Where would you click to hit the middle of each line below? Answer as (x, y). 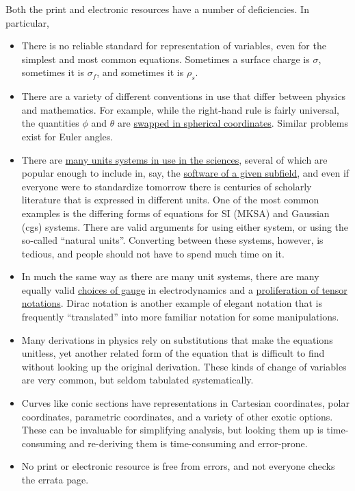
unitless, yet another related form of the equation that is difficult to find (173, 353)
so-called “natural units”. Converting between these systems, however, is (172, 240)
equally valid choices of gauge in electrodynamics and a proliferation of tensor (184, 289)
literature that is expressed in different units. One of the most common (170, 200)
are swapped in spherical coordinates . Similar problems (233, 123)
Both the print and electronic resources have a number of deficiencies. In (157, 9)
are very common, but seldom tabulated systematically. (137, 380)
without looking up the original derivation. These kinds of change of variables (184, 366)
